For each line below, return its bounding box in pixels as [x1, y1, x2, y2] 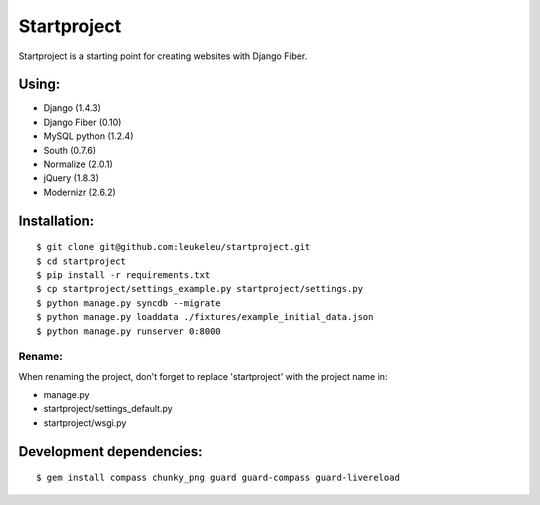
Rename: [18, 350, 64, 364]
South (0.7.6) [43, 144, 97, 156]
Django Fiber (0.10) [43, 116, 122, 128]
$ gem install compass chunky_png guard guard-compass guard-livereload [36, 472, 400, 484]
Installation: [18, 212, 95, 229]
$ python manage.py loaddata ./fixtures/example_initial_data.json [36, 311, 374, 323]
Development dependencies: [18, 443, 203, 460]
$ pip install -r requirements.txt [36, 269, 211, 280]
